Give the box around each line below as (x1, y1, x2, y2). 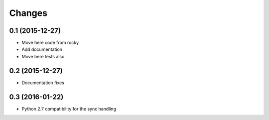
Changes (9, 7, 47, 18)
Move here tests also (21, 53, 65, 59)
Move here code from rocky (21, 40, 79, 46)
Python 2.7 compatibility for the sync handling (21, 106, 117, 112)
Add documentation (21, 46, 62, 52)
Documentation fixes (21, 80, 65, 86)
